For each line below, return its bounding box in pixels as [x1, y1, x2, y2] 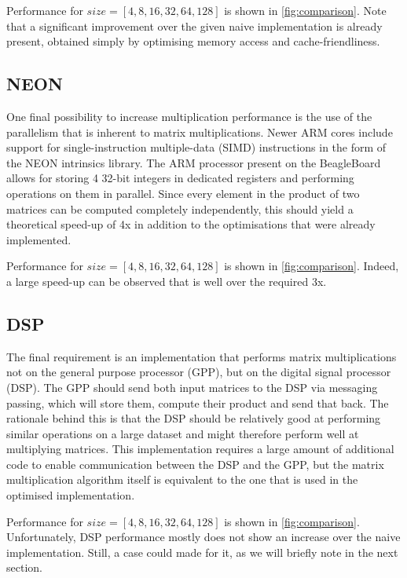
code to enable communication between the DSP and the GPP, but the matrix [6, 455, 384, 472]
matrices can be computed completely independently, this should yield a [6, 200, 354, 217]
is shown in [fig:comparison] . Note [224, 2, 387, 18]
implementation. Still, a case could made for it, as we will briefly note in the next [6, 543, 398, 560]
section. [6, 559, 42, 576]
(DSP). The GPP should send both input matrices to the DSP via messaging [6, 379, 378, 395]
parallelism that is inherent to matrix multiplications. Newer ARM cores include [6, 123, 393, 140]
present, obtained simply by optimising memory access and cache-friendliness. [6, 33, 380, 49]
